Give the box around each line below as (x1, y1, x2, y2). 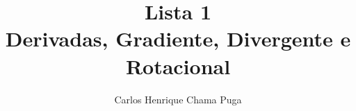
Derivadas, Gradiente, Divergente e (5, 24, 351, 53)
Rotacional (125, 51, 231, 80)
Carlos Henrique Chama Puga (114, 92, 242, 106)
